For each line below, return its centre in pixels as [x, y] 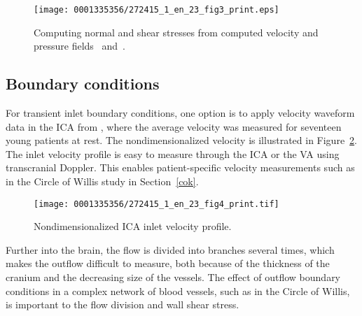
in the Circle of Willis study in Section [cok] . [102, 181]
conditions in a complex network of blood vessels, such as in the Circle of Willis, [178, 290]
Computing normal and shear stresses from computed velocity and [176, 32]
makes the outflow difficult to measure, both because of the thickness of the [168, 263]
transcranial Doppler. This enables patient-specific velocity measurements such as [180, 167]
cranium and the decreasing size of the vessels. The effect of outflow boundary [173, 277]
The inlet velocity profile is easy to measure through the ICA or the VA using [173, 153]
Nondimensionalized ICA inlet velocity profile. [133, 226]
